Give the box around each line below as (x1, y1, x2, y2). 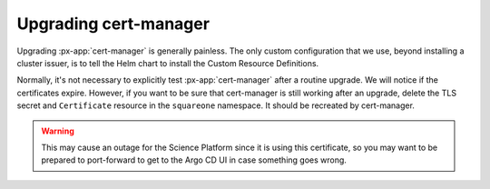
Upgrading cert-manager (16, 14, 211, 34)
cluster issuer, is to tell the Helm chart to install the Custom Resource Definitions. (16, 57, 319, 68)
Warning (41, 125, 74, 136)
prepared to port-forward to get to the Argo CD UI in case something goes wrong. (41, 154, 347, 165)
